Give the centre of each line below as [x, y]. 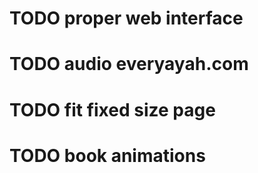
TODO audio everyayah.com [129, 64]
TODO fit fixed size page [112, 109]
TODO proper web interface [126, 18]
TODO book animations [107, 155]
